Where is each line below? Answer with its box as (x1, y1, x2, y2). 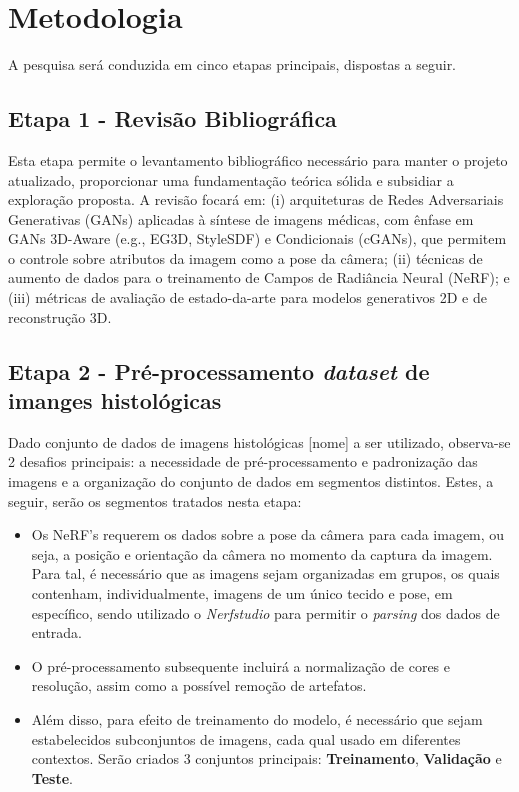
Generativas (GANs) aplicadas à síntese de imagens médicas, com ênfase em (8, 208, 474, 229)
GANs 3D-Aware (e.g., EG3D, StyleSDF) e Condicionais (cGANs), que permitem (8, 228, 507, 249)
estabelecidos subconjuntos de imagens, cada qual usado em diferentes (31, 728, 461, 749)
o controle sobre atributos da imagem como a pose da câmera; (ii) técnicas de (8, 247, 483, 268)
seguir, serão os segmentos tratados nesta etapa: (8, 490, 302, 511)
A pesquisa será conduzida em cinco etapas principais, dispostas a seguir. (8, 54, 457, 75)
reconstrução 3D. (8, 306, 112, 327)
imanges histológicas (8, 385, 222, 416)
